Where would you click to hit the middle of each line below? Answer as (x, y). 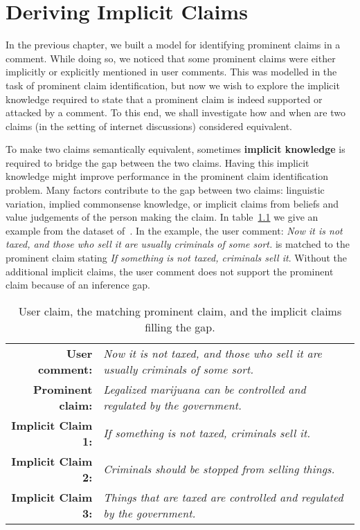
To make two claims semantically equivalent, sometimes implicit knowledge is (175, 149)
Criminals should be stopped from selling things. (219, 469)
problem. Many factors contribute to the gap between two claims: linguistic (165, 190)
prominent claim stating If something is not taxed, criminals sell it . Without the (177, 258)
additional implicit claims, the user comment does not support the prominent (170, 271)
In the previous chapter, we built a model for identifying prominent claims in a (173, 45)
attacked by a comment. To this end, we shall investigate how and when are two (175, 112)
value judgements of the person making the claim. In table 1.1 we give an (162, 217)
